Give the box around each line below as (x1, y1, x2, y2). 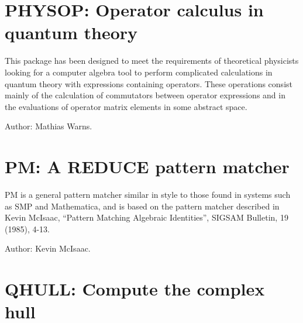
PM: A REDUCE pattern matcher (5, 154, 290, 178)
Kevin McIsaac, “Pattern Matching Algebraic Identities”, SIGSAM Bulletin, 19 (5, 211, 288, 224)
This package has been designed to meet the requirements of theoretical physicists (5, 54, 299, 67)
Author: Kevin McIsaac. (5, 242, 91, 255)
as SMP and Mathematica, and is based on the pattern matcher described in (5, 200, 280, 212)
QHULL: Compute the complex (5, 277, 265, 301)
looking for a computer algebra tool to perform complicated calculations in (5, 66, 273, 78)
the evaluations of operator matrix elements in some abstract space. (5, 100, 247, 112)
